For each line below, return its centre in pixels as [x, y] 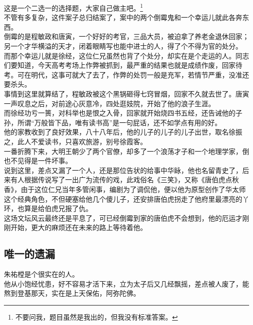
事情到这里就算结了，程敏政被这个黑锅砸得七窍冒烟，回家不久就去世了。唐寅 [126, 94]
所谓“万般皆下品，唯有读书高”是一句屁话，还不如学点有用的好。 [119, 122]
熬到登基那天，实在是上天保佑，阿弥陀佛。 [72, 293]
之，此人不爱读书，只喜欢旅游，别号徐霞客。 [75, 141]
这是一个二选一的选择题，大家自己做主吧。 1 [73, 7]
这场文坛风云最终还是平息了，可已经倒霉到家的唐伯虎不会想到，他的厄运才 [123, 218]
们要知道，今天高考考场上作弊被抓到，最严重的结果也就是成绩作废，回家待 [123, 65]
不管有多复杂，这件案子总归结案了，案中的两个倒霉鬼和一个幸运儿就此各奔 [123, 17]
